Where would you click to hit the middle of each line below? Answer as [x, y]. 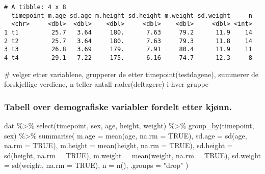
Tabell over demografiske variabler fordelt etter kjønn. [118, 106]
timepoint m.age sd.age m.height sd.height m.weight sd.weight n [132, 15]
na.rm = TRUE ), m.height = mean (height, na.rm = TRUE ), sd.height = [118, 145]
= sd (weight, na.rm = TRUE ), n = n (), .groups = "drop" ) [96, 165]
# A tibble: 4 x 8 [35, 7]
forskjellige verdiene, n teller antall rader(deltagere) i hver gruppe [106, 84]
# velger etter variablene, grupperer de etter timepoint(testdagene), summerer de [131, 74]
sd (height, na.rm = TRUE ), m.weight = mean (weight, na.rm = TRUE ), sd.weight [132, 155]
